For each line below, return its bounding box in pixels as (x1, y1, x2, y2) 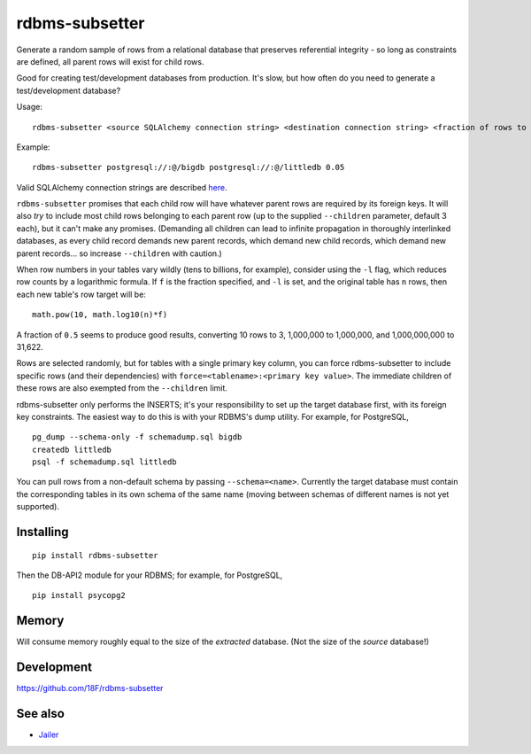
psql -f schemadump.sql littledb (32, 457, 177, 467)
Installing (16, 525, 70, 540)
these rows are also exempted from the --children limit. (16, 383, 227, 393)
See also (16, 706, 65, 721)
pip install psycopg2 (32, 590, 126, 601)
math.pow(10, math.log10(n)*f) (32, 310, 168, 320)
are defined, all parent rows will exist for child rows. (16, 56, 204, 66)
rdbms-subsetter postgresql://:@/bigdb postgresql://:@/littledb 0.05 (32, 162, 345, 173)
